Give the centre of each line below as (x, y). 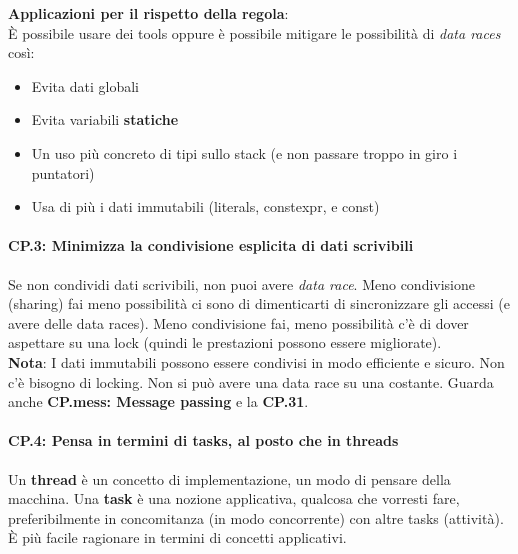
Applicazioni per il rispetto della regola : (148, 13)
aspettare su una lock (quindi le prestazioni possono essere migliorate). (225, 342)
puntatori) (63, 172)
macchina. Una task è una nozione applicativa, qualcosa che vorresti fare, (234, 498)
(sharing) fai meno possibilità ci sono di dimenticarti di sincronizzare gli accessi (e (259, 303)
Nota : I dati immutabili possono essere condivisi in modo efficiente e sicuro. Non (256, 361)
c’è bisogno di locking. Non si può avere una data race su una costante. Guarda (251, 381)
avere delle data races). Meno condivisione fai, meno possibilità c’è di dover (238, 322)
